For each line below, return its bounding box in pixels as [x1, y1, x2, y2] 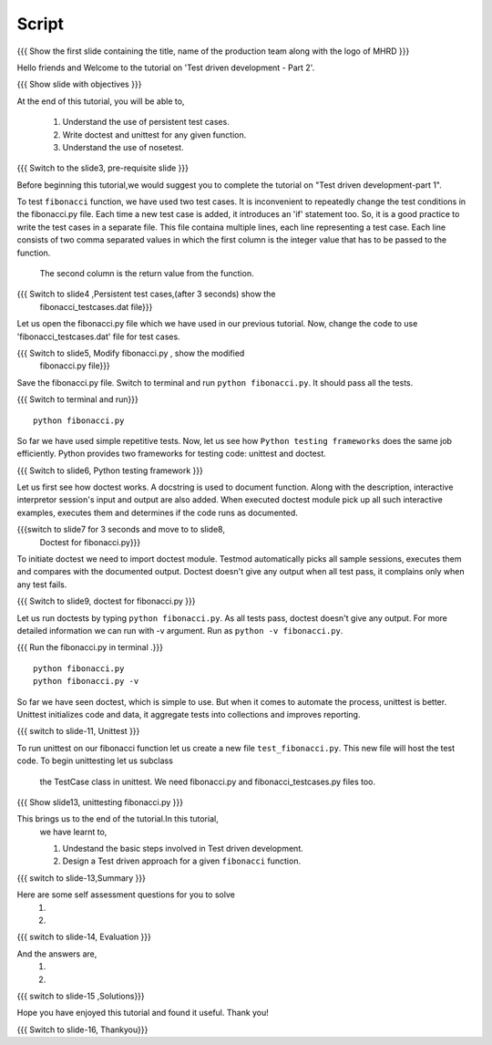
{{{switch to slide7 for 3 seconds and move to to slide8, [16, 524, 225, 535]
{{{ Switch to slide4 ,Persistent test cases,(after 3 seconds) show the [16, 288, 276, 300]
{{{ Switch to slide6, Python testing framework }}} [16, 465, 204, 476]
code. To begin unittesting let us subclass [16, 755, 173, 766]
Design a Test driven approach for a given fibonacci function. [62, 855, 301, 866]
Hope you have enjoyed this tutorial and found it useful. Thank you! [16, 1008, 269, 1019]
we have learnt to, [39, 826, 108, 837]
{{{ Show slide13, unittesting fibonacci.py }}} [16, 796, 184, 807]
